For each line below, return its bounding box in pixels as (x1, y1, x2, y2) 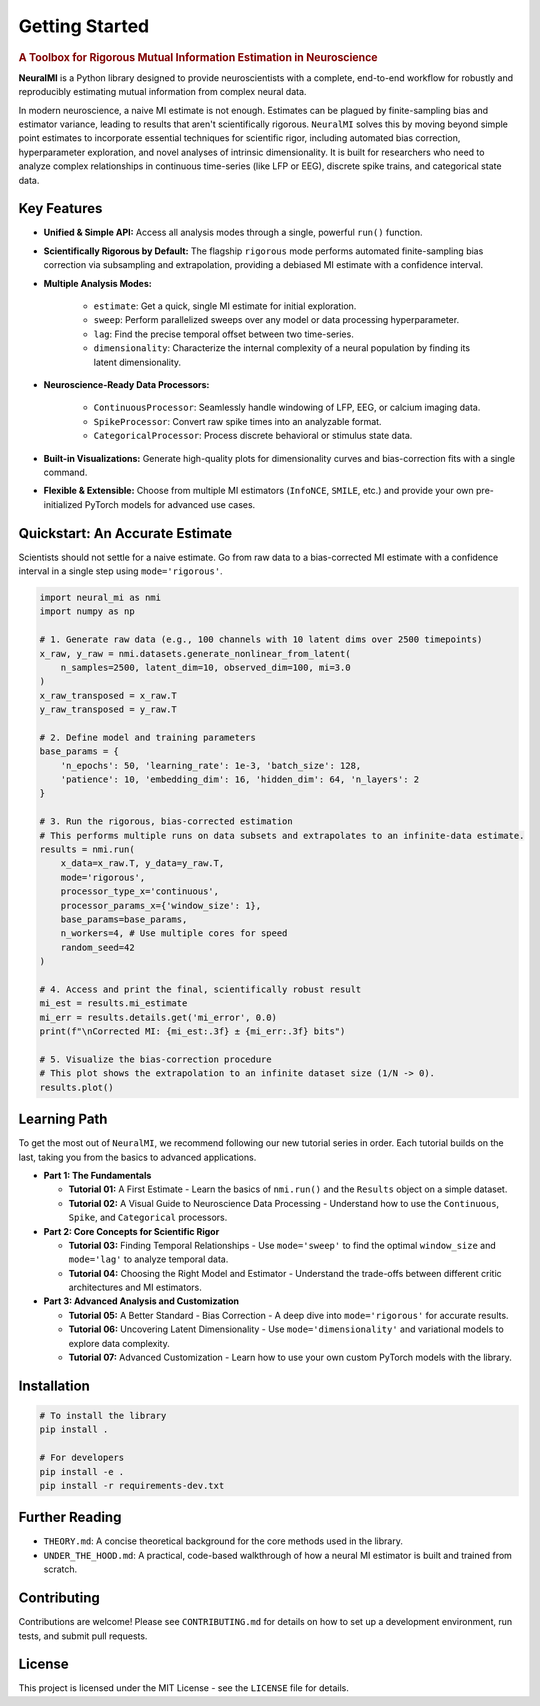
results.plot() (39, 1081, 114, 1093)
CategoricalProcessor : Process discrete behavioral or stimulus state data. (93, 430, 413, 442)
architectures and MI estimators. (68, 1281, 202, 1294)
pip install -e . (39, 1466, 125, 1477)
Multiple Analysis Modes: (43, 277, 152, 289)
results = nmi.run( (39, 844, 135, 855)
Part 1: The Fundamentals (43, 1169, 152, 1181)
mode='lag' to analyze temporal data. (68, 1253, 229, 1265)
